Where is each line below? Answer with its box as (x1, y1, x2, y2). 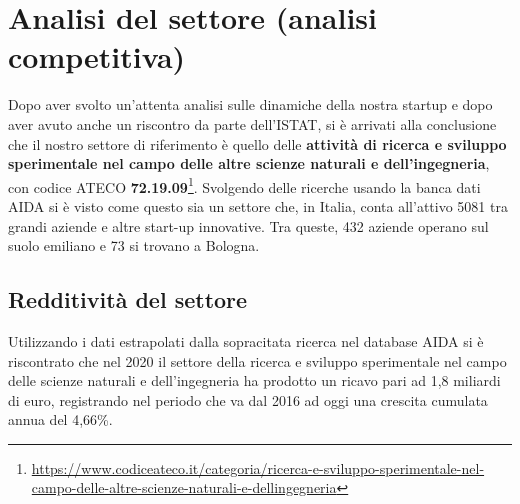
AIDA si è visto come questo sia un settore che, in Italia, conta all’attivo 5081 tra (8, 195, 508, 216)
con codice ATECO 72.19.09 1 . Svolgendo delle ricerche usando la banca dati (8, 173, 481, 197)
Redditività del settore (8, 284, 248, 315)
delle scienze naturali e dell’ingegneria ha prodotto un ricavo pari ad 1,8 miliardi (8, 370, 501, 391)
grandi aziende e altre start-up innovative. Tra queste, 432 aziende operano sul (8, 215, 489, 236)
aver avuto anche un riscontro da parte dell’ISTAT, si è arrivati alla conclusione (8, 113, 497, 134)
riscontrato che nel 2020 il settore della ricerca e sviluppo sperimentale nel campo (8, 350, 507, 371)
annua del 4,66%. (8, 409, 113, 430)
